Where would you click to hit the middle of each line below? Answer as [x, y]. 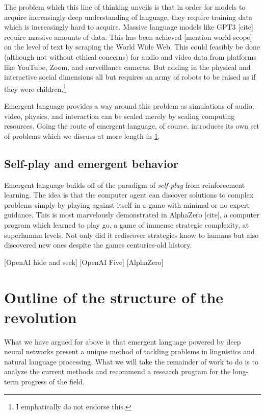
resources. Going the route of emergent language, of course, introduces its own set [132, 126]
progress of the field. [53, 382]
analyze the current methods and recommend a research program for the [117, 371]
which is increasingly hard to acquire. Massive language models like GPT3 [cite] [129, 27]
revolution [41, 317]
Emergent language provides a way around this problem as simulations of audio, [129, 106]
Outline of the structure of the [114, 297]
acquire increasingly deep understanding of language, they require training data [128, 17]
